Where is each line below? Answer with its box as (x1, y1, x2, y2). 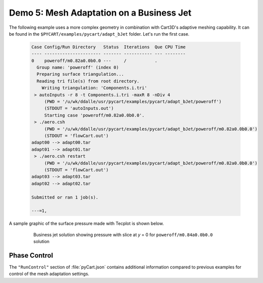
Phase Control (9, 251, 53, 260)
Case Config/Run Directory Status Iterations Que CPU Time (31, 44, 186, 50)
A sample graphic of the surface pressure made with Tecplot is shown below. (9, 221, 164, 226)
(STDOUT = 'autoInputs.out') (44, 105, 114, 111)
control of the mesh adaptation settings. (9, 271, 90, 277)
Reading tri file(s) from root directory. (37, 78, 140, 84)
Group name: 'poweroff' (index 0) (37, 65, 119, 70)
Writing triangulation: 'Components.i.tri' (41, 85, 147, 91)
